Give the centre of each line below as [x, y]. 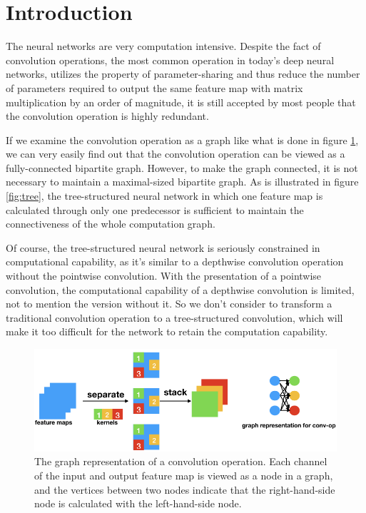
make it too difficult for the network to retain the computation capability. [167, 331]
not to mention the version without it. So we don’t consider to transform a [169, 304]
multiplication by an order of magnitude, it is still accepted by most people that [181, 102]
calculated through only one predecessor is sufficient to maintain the [155, 209]
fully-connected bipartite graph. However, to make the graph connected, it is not [182, 167]
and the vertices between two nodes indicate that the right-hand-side [185, 489]
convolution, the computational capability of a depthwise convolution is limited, [180, 289]
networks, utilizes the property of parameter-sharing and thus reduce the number [183, 74]
